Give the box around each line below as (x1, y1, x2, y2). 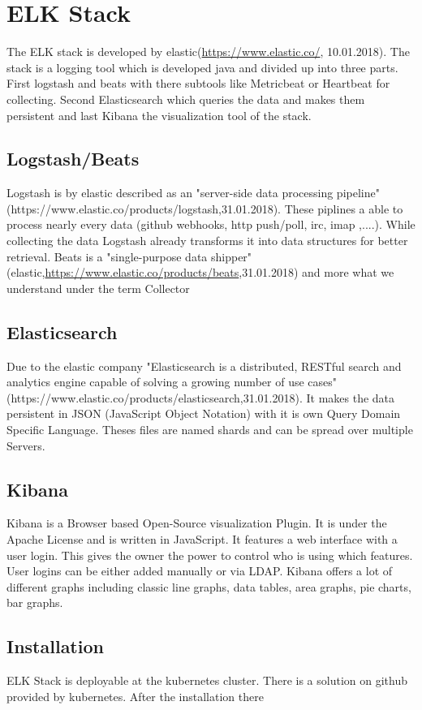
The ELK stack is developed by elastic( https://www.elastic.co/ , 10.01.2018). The (6, 43, 410, 60)
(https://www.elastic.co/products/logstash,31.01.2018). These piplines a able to (6, 200, 403, 217)
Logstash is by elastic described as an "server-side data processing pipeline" (6, 184, 380, 201)
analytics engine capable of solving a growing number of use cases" (6, 373, 338, 390)
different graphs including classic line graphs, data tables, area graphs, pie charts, (6, 578, 411, 595)
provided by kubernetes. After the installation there (6, 687, 264, 704)
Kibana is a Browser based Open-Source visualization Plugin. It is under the (6, 514, 387, 531)
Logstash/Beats (6, 146, 140, 171)
